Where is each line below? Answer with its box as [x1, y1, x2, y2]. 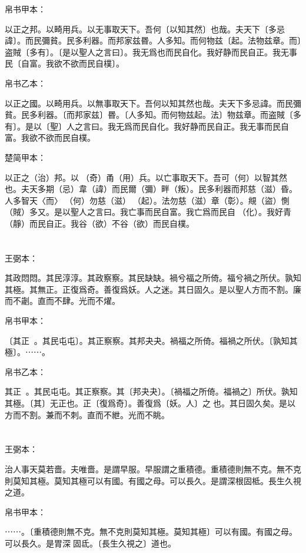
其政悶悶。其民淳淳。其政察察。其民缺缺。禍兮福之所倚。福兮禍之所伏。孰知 [5, 271, 301, 284]
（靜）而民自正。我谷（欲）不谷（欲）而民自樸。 [5, 217, 194, 229]
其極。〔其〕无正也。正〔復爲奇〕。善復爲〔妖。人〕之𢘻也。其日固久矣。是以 [5, 397, 295, 409]
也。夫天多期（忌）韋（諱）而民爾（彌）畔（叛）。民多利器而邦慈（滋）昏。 [5, 183, 297, 195]
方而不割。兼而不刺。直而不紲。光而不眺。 [5, 408, 169, 420]
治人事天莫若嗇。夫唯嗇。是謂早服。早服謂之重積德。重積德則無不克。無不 [5, 463, 293, 475]
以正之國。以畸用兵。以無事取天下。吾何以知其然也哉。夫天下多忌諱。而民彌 [5, 97, 301, 109]
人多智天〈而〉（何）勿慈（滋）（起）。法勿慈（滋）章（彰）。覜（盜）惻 [5, 194, 290, 206]
